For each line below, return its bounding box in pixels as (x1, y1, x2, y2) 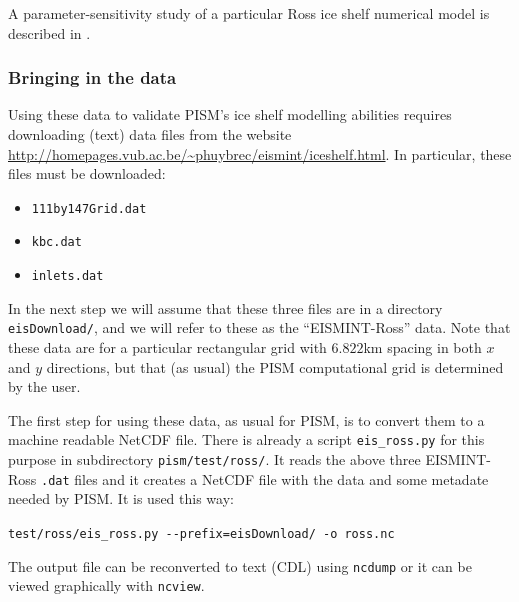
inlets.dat (31, 269, 104, 284)
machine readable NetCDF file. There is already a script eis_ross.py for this (8, 429, 485, 450)
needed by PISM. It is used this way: (8, 488, 234, 509)
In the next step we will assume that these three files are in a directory (8, 297, 443, 318)
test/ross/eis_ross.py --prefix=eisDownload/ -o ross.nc (8, 526, 395, 541)
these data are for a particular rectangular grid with (8, 337, 327, 357)
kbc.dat (31, 235, 82, 250)
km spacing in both (363, 337, 482, 357)
